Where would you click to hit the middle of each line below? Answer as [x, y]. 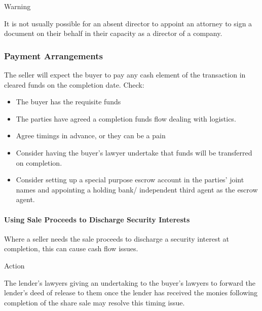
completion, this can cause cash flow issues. [71, 248]
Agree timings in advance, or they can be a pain [91, 135]
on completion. [39, 162]
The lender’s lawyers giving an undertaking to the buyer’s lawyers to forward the [130, 282]
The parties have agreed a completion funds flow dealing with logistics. [126, 118]
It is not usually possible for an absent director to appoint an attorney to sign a [128, 23]
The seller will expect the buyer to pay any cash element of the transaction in [125, 74]
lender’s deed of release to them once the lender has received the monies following [131, 293]
